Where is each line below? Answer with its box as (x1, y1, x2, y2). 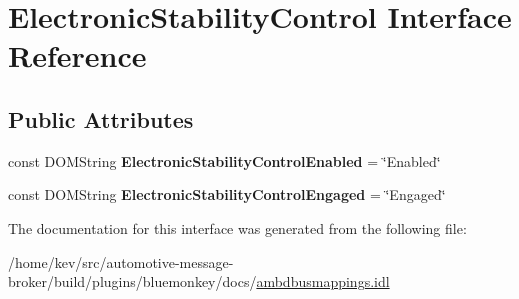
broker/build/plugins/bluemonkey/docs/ (8, 271, 257, 292)
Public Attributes (8, 103, 194, 134)
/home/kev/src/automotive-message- (8, 251, 234, 272)
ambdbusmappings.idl (256, 271, 390, 292)
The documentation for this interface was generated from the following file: (8, 217, 467, 238)
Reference (8, 35, 147, 76)
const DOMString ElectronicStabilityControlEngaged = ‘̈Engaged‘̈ (8, 184, 446, 205)
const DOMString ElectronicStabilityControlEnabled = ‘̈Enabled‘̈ (8, 150, 441, 171)
